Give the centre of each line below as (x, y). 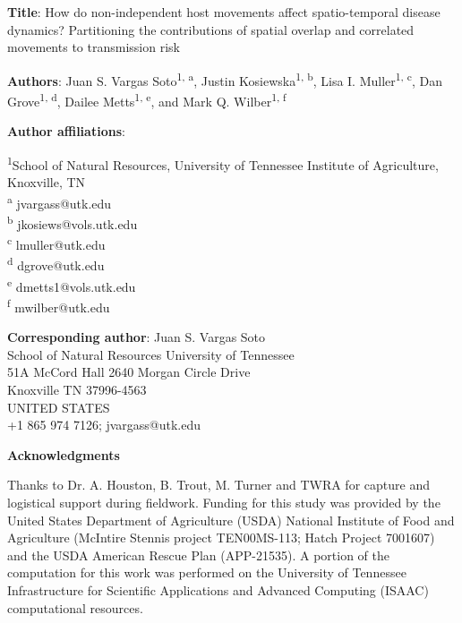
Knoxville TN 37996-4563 (77, 389)
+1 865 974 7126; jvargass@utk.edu (104, 425)
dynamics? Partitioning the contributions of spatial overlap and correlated (211, 29)
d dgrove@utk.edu (56, 264)
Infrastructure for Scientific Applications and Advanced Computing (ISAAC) (218, 589)
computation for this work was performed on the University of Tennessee (207, 572)
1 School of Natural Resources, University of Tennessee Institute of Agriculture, (223, 163)
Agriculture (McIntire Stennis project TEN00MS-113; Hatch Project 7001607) (221, 538)
